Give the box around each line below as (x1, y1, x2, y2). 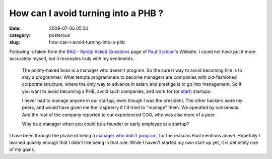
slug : (9, 39, 20, 45)
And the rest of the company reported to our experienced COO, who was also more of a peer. (22, 112, 216, 118)
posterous (49, 32, 71, 38)
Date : (9, 25, 21, 31)
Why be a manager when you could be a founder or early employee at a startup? (22, 121, 189, 127)
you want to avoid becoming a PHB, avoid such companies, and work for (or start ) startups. (22, 88, 212, 94)
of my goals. (9, 146, 35, 152)
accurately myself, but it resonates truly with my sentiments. (9, 56, 134, 62)
